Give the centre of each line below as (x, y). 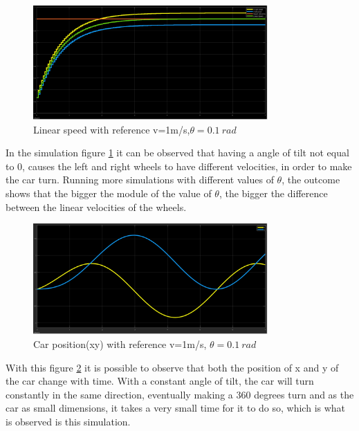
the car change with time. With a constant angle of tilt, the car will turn (160, 381)
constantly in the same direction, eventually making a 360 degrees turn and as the (180, 394)
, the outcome (311, 180)
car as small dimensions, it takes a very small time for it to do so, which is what (176, 408)
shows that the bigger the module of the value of (109, 193)
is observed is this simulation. (68, 421)
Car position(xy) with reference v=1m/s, (120, 344)
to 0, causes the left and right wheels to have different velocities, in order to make (179, 166)
